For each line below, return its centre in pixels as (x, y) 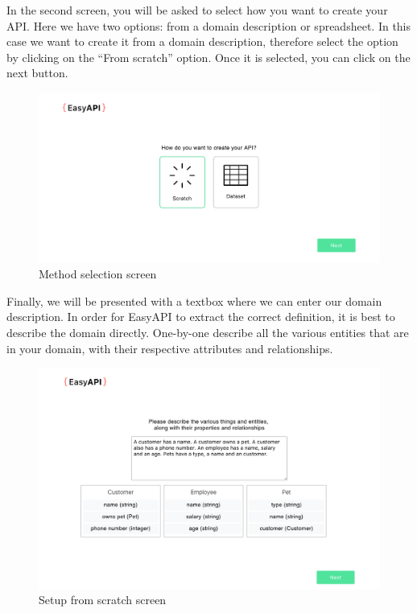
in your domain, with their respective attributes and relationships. (170, 348)
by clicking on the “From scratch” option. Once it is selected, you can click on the (208, 57)
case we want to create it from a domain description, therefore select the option (202, 41)
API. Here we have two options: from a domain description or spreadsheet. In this (209, 25)
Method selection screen (98, 274)
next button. (37, 73)
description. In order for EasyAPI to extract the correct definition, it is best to (201, 317)
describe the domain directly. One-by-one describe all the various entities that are (208, 332)
